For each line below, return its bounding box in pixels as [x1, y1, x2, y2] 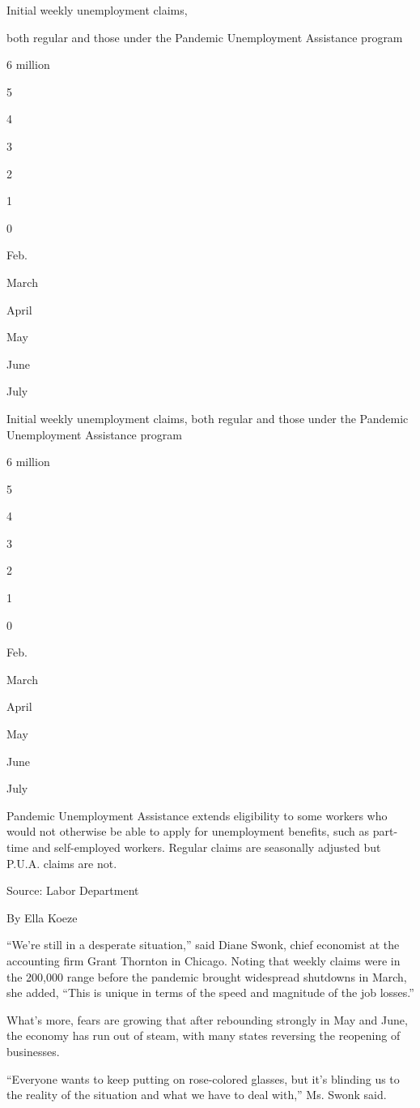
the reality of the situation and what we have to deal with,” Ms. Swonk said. [6, 1086, 387, 1103]
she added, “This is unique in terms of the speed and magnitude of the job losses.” [6, 984, 414, 1001]
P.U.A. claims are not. [6, 854, 117, 871]
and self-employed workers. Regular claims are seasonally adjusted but [32, 839, 381, 855]
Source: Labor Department [6, 882, 139, 899]
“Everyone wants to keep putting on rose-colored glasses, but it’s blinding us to [6, 1070, 400, 1087]
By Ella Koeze [6, 909, 78, 926]
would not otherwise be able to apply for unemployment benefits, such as [6, 823, 369, 840]
